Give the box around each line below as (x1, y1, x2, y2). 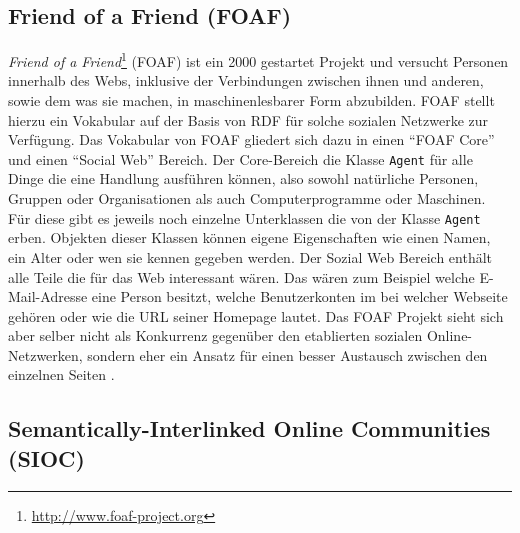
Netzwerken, (8, 344, 83, 365)
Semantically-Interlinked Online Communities (8, 413, 491, 444)
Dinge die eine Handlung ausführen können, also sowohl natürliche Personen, (8, 168, 479, 189)
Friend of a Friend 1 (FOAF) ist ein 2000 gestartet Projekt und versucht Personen (8, 48, 509, 71)
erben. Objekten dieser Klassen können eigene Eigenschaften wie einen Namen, (8, 227, 491, 248)
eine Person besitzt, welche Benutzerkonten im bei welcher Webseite (91, 286, 508, 307)
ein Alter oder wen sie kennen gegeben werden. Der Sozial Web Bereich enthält (8, 246, 493, 267)
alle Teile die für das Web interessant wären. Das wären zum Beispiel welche (8, 266, 475, 287)
